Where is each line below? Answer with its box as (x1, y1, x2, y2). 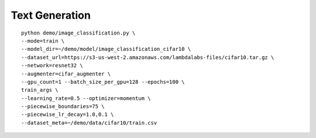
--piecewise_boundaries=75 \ (21, 103, 105, 110)
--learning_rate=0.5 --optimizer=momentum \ (21, 95, 152, 102)
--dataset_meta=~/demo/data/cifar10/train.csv (21, 119, 157, 126)
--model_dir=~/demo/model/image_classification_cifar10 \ (21, 46, 191, 53)
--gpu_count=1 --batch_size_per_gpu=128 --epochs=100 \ (21, 78, 185, 85)
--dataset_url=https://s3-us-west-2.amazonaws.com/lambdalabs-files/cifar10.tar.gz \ (21, 54, 274, 61)
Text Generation (11, 9, 91, 22)
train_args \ (21, 87, 59, 94)
